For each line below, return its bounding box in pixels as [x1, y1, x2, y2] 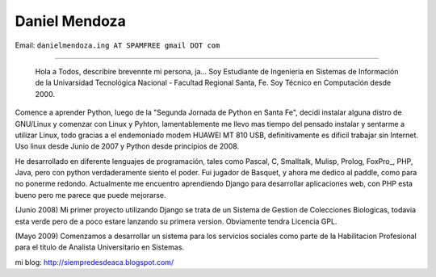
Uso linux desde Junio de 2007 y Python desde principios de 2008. [15, 141, 240, 151]
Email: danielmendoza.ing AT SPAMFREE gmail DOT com [15, 40, 220, 50]
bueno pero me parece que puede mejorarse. [15, 190, 166, 199]
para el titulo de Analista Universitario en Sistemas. [15, 242, 185, 252]
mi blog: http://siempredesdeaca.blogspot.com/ [15, 257, 174, 267]
